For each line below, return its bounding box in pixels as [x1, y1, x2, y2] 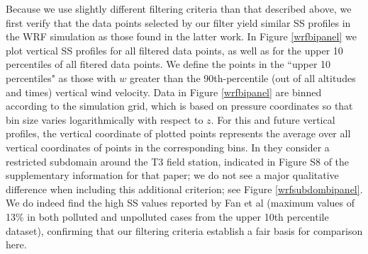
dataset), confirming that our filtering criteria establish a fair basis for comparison [6, 223, 363, 238]
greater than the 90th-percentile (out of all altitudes [129, 70, 356, 85]
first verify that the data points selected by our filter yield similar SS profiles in [6, 15, 351, 30]
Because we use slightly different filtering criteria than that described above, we [6, 1, 352, 16]
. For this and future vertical [211, 112, 335, 127]
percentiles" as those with [6, 70, 116, 85]
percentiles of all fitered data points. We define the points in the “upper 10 [6, 57, 331, 71]
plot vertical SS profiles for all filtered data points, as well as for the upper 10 [6, 42, 343, 57]
